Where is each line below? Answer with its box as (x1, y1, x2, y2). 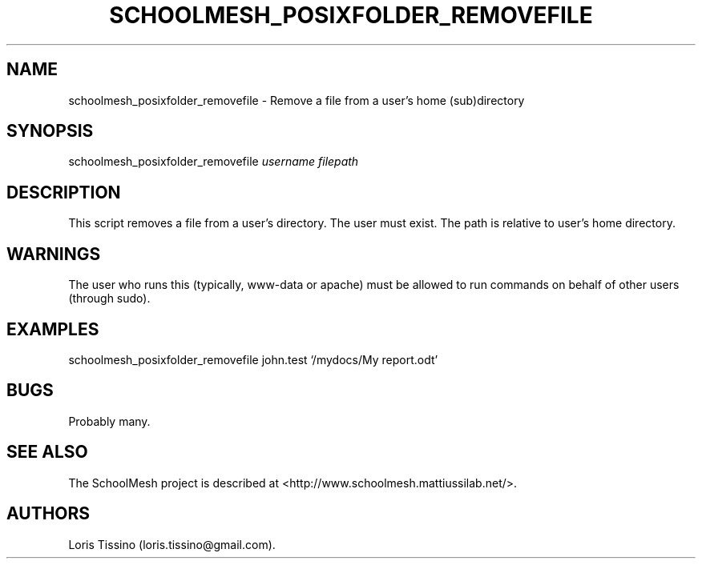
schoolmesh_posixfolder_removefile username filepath (68, 154, 359, 169)
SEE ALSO (6, 442, 88, 463)
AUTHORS (6, 503, 91, 524)
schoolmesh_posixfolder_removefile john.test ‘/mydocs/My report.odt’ (68, 352, 438, 367)
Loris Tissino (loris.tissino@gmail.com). (68, 537, 276, 551)
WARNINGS (6, 243, 101, 264)
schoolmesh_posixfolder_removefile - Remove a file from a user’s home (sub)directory (68, 93, 525, 107)
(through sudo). (68, 291, 151, 306)
